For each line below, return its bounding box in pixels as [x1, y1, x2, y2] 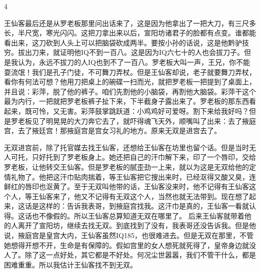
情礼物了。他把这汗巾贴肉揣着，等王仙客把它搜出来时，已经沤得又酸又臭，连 [4, 171, 256, 182]
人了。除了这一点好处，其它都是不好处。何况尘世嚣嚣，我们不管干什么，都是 [4, 250, 256, 260]
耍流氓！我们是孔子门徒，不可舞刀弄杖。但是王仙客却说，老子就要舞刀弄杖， [4, 66, 256, 77]
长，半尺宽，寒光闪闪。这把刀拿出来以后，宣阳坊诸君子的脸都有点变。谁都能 [4, 27, 256, 38]
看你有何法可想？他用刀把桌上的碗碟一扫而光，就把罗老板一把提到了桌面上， [4, 76, 256, 87]
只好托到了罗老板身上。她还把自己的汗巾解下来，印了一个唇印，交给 [31, 152, 256, 162]
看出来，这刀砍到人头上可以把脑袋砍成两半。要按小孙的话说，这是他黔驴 [4, 37, 242, 47]
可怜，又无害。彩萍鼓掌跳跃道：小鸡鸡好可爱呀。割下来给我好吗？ [31, 105, 249, 116]
